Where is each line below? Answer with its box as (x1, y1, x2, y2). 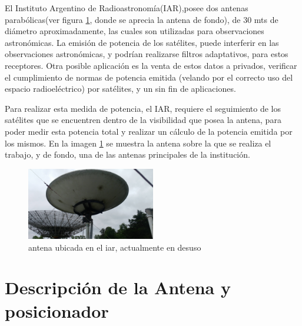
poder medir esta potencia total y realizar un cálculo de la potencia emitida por (5, 125, 293, 137)
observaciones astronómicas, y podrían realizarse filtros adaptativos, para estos (5, 48, 288, 60)
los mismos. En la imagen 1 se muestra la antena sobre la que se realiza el (5, 137, 271, 149)
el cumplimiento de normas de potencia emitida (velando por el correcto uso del (5, 71, 293, 83)
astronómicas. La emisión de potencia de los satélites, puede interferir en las (5, 36, 279, 48)
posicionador (5, 298, 109, 322)
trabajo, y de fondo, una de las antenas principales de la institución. (5, 148, 250, 161)
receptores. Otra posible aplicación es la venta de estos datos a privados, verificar (5, 59, 297, 71)
